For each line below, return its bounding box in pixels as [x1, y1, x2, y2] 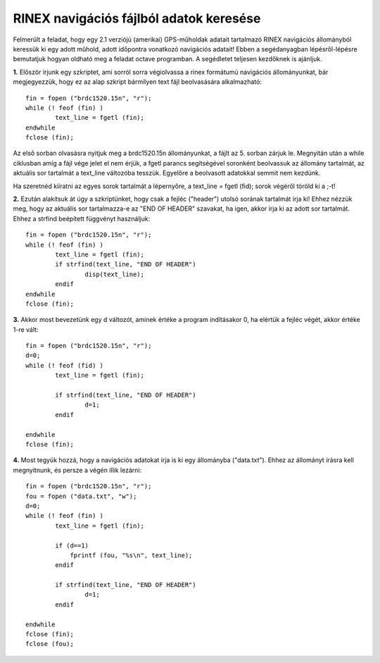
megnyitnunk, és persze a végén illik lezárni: [13, 466, 142, 474]
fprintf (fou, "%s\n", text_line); [70, 551, 193, 559]
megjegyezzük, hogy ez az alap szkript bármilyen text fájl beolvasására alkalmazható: [13, 78, 262, 86]
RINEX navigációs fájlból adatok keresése [13, 11, 261, 26]
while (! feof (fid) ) [25, 361, 104, 369]
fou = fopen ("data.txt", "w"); [25, 492, 137, 500]
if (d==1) [55, 541, 89, 550]
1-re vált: [13, 325, 39, 334]
